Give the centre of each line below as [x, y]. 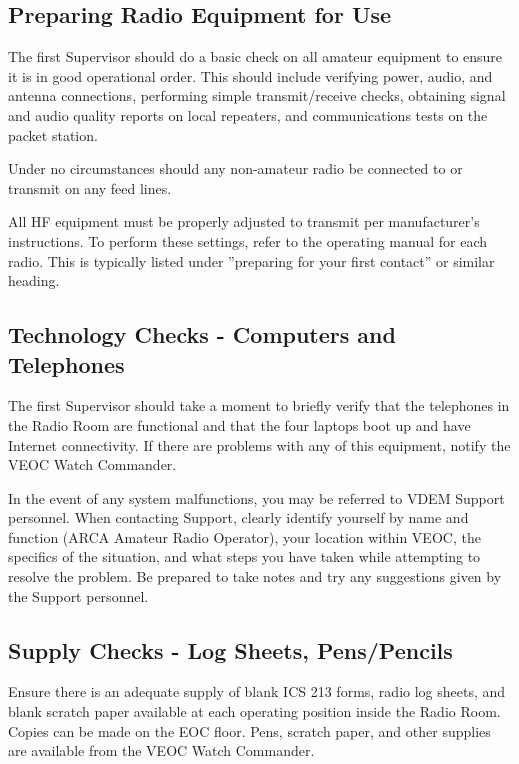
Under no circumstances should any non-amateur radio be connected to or [235, 168]
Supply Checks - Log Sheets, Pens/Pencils [230, 649]
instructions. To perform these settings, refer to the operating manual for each [247, 240]
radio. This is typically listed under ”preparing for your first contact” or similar [251, 260]
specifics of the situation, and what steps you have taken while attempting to [244, 556]
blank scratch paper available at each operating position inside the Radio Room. [254, 711]
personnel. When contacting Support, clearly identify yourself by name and [238, 517]
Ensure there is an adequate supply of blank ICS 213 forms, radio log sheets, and [257, 691]
